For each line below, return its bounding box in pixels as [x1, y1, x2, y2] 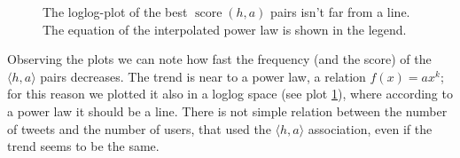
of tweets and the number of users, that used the [7, 119, 271, 138]
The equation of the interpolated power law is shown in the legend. [43, 20, 407, 38]
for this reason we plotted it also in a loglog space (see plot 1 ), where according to [7, 84, 453, 103]
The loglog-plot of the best [43, 3, 188, 20]
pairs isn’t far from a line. [270, 3, 410, 20]
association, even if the [308, 119, 433, 138]
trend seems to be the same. [7, 137, 160, 155]
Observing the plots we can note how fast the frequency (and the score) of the [7, 50, 432, 68]
